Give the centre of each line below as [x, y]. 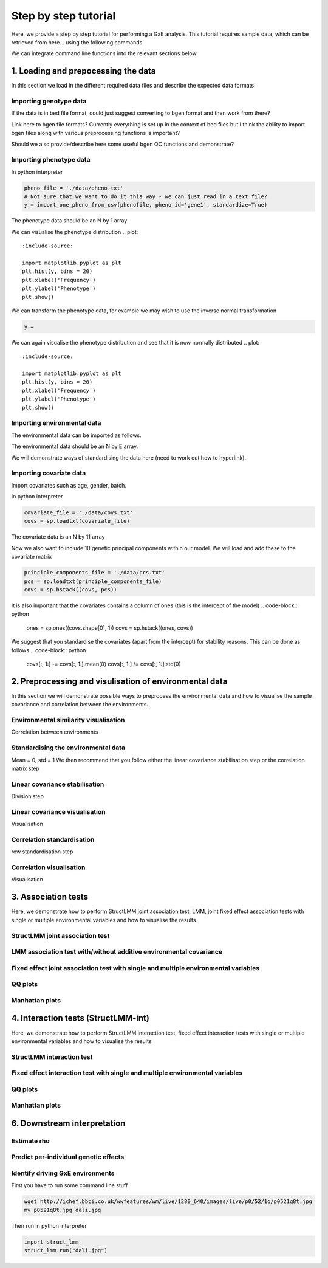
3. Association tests [50, 897]
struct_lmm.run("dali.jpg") [66, 1250]
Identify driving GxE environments [63, 1173]
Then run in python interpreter [49, 1225]
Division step [27, 796]
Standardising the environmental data [68, 748]
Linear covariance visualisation [58, 811]
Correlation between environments [55, 732]
